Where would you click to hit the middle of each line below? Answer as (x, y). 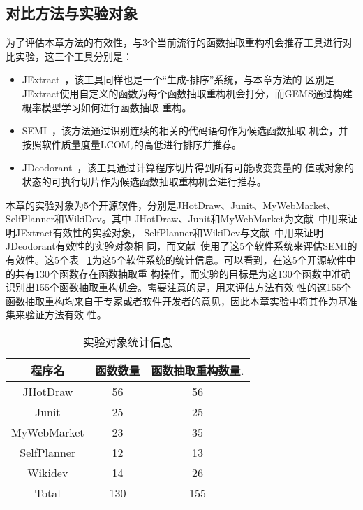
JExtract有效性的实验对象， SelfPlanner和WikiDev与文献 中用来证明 (169, 232)
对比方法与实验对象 (72, 13)
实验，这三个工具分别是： (74, 56)
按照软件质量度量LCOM (76, 144)
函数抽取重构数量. (198, 370)
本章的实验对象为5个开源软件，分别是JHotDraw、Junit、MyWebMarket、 (171, 205)
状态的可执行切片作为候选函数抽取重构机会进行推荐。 (144, 181)
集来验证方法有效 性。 (56, 314)
